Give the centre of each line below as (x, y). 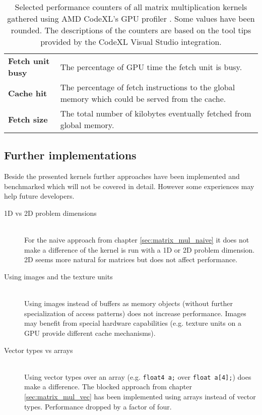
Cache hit (28, 93)
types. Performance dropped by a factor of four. (98, 406)
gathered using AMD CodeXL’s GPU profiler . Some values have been (131, 18)
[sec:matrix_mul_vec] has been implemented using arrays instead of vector (140, 396)
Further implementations (70, 155)
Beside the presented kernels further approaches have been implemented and (122, 176)
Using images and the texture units (58, 276)
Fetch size (28, 119)
